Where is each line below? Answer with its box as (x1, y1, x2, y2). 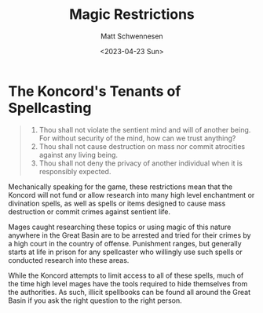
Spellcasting (8, 99, 92, 117)
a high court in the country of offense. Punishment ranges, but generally (8, 238, 242, 248)
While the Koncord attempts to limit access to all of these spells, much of (8, 271, 244, 280)
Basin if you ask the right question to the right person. (8, 296, 182, 305)
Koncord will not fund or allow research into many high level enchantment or (8, 190, 255, 199)
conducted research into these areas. (8, 255, 130, 264)
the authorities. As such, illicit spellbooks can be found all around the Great (8, 287, 251, 297)
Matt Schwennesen (100, 31, 163, 41)
